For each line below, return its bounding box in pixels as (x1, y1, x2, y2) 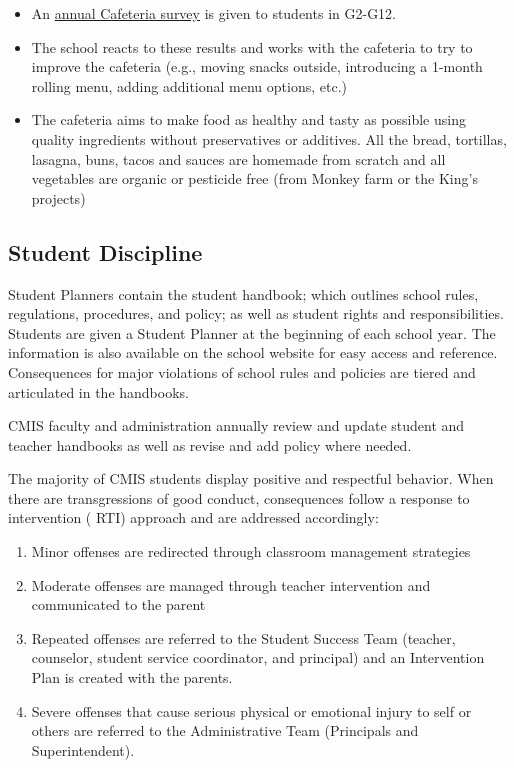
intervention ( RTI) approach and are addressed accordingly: (8, 507, 379, 528)
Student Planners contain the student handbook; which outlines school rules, (8, 283, 479, 304)
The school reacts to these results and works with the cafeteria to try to (31, 36, 473, 57)
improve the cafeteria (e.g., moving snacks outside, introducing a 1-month (31, 56, 483, 77)
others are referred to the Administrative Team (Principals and (31, 720, 419, 741)
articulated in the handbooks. (8, 381, 189, 402)
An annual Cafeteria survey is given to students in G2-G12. (31, 3, 397, 23)
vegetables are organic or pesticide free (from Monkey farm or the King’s (31, 168, 478, 189)
